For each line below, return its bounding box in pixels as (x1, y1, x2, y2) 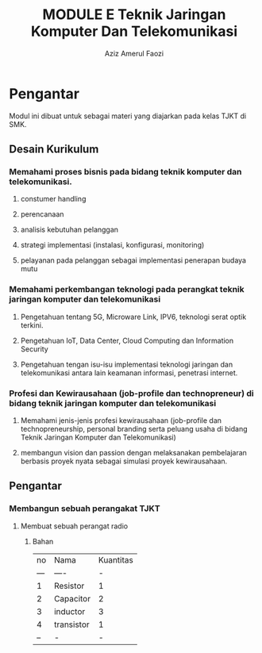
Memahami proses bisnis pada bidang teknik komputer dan (9, 167, 242, 177)
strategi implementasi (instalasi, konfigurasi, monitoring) (20, 240, 205, 250)
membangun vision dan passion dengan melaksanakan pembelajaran (20, 447, 247, 457)
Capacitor (53, 593, 91, 604)
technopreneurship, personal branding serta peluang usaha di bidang (20, 424, 248, 433)
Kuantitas (98, 554, 133, 565)
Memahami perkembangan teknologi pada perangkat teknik (9, 284, 245, 295)
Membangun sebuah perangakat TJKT (9, 503, 161, 514)
